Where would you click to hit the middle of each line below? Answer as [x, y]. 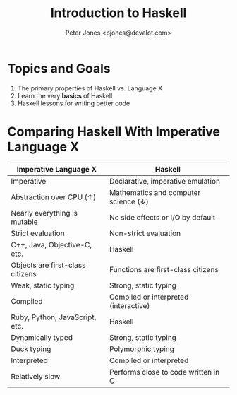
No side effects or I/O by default [162, 217]
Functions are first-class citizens [164, 269]
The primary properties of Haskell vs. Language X [90, 88]
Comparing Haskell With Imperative [114, 131]
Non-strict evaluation [145, 233]
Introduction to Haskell [119, 13]
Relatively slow [36, 376]
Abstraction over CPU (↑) [54, 197]
